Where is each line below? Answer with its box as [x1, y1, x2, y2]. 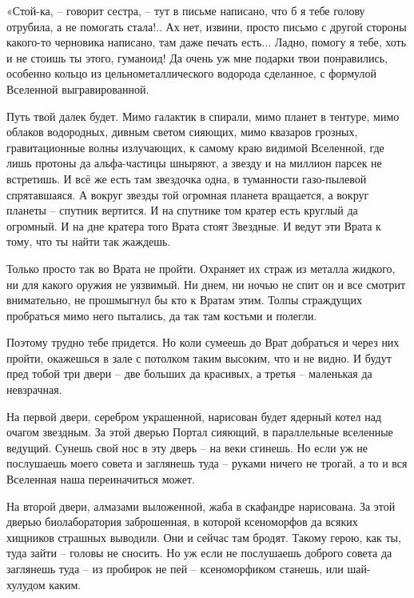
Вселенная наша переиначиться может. [6, 471, 195, 488]
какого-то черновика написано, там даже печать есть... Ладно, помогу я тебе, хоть [6, 34, 407, 50]
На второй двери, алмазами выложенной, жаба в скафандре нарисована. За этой [6, 497, 396, 514]
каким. [49, 576, 82, 592]
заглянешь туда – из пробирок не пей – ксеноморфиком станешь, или [6, 560, 344, 576]
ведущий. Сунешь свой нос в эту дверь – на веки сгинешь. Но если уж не [6, 439, 368, 456]
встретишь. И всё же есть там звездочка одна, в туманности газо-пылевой [6, 170, 367, 187]
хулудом [6, 576, 46, 592]
